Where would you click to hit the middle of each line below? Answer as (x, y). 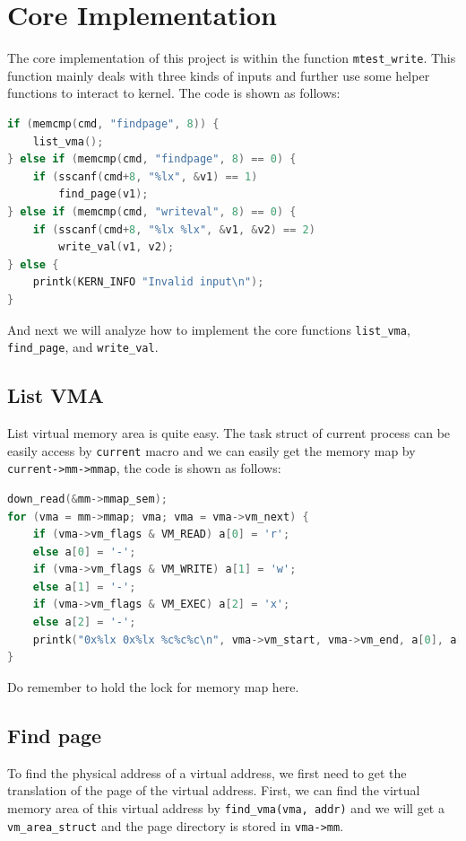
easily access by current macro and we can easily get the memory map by (211, 450)
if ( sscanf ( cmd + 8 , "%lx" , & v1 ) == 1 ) (145, 176)
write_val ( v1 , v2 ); (116, 247)
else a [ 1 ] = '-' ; (84, 587)
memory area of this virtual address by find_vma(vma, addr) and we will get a (226, 807)
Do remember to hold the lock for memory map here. (153, 686)
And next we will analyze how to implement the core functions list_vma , (209, 329)
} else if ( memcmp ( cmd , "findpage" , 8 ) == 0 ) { (152, 159)
